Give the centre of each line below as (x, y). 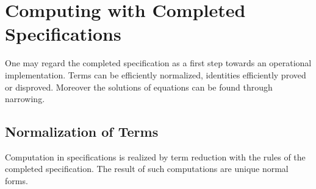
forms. (16, 181)
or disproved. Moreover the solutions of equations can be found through (139, 87)
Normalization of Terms (82, 132)
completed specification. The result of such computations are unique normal (147, 169)
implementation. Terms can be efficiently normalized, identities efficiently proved (156, 74)
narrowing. (25, 99)
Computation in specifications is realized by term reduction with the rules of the (155, 156)
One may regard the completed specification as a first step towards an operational (158, 63)
